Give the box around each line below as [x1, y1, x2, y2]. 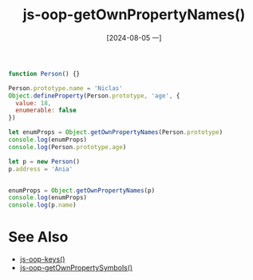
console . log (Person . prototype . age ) [8, 143, 127, 151]
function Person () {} [8, 69, 81, 77]
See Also [8, 228, 69, 246]
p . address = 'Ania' [8, 165, 73, 173]
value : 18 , [15, 99, 52, 107]
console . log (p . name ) [8, 201, 77, 209]
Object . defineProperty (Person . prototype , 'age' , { [8, 92, 180, 100]
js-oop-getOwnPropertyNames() [22, 6, 246, 24]
